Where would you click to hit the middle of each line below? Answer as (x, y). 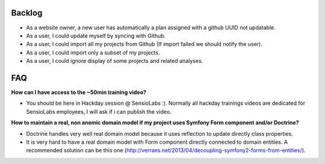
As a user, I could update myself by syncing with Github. (96, 35)
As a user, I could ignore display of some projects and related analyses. (115, 61)
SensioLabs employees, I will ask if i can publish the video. (99, 111)
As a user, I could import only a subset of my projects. (93, 52)
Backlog (27, 13)
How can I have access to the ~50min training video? (79, 92)
